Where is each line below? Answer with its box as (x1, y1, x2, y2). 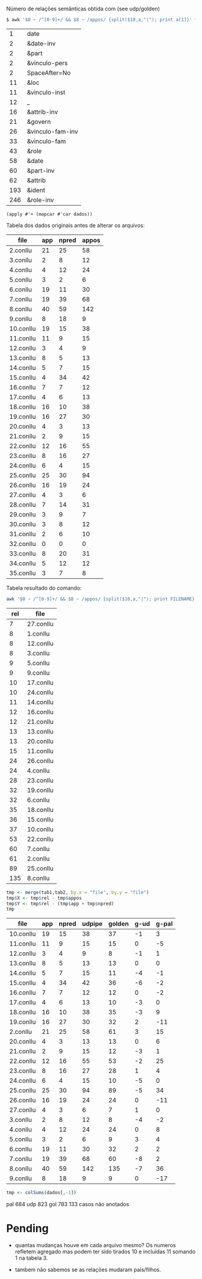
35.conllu (9, 569, 36, 577)
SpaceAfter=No (26, 69, 71, 77)
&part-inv (26, 166, 55, 175)
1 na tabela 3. (14, 1254, 48, 1262)
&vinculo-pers (26, 58, 68, 67)
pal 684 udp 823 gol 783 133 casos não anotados (6, 1201, 129, 1208)
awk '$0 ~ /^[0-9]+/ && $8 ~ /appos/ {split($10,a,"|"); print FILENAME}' (6, 596, 198, 602)
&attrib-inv (26, 108, 58, 116)
